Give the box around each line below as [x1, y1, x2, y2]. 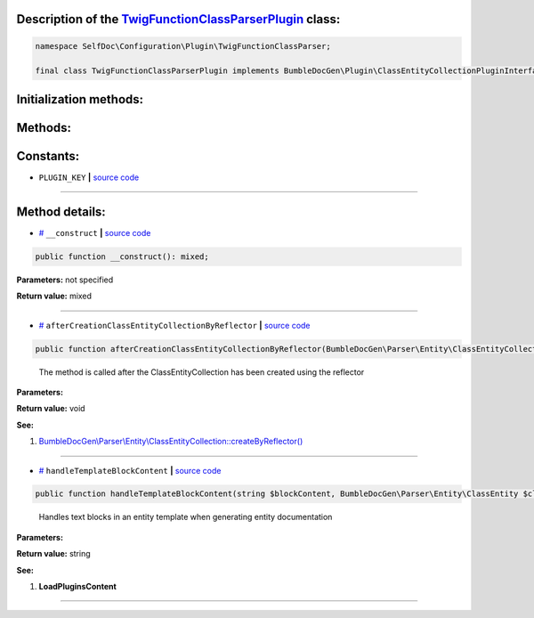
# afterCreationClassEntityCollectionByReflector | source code [38, 320, 311, 330]
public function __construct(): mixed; [35, 251, 209, 262]
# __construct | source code [38, 227, 151, 238]
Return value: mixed [16, 290, 93, 302]
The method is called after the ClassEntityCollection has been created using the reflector [38, 366, 365, 378]
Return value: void [16, 403, 85, 414]
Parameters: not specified [16, 274, 114, 285]
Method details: [16, 204, 106, 219]
